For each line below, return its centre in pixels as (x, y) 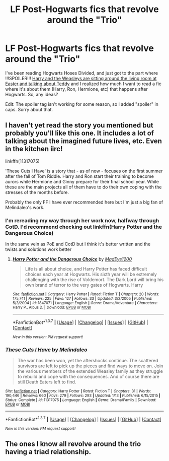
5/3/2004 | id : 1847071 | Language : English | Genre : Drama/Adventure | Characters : (85, 303)
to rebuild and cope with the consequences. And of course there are (88, 377)
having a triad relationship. (48, 452)
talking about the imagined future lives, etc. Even (84, 141)
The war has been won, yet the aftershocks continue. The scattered (88, 360)
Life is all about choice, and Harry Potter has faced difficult (86, 269)
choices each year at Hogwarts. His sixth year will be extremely (91, 274)
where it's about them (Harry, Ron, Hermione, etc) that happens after (77, 89)
